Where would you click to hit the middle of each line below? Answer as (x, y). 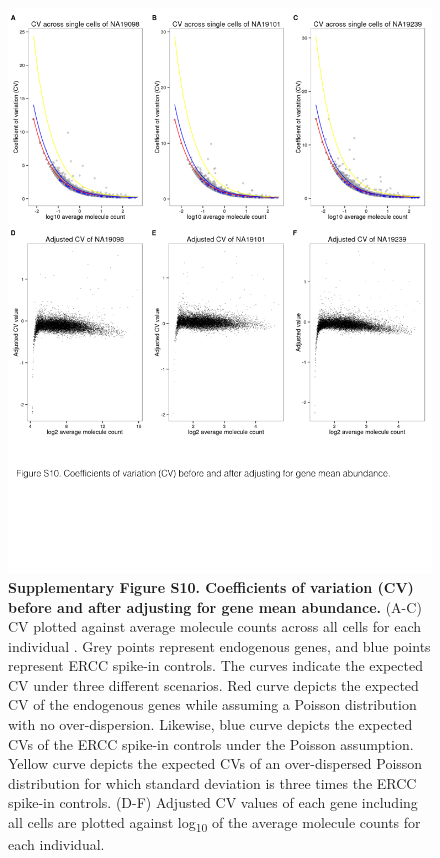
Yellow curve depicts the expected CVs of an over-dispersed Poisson (215, 763)
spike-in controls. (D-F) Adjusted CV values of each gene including (213, 802)
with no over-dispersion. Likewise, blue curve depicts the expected (210, 724)
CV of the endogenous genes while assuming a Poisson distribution (212, 704)
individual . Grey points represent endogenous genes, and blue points (219, 645)
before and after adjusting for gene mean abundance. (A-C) (215, 606)
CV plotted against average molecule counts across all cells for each (215, 626)
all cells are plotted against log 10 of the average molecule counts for (214, 823)
